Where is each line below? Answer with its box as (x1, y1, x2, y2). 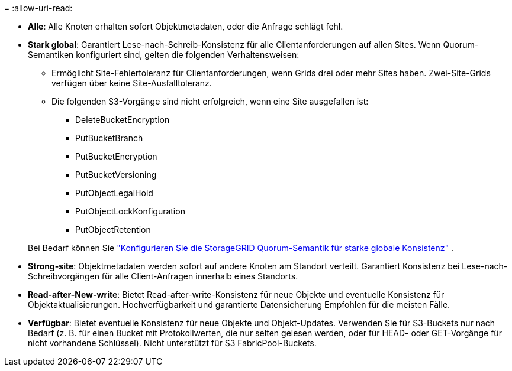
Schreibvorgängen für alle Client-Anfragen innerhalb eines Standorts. (28, 271, 298, 281)
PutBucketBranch (75, 133, 143, 143)
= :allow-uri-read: (4, 3, 73, 13)
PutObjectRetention (75, 224, 151, 235)
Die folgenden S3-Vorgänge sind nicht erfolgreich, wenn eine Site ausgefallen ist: (51, 96, 369, 106)
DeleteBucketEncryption (75, 115, 170, 125)
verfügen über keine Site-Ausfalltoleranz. (51, 78, 212, 88)
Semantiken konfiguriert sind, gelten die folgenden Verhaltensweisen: (28, 50, 300, 60)
